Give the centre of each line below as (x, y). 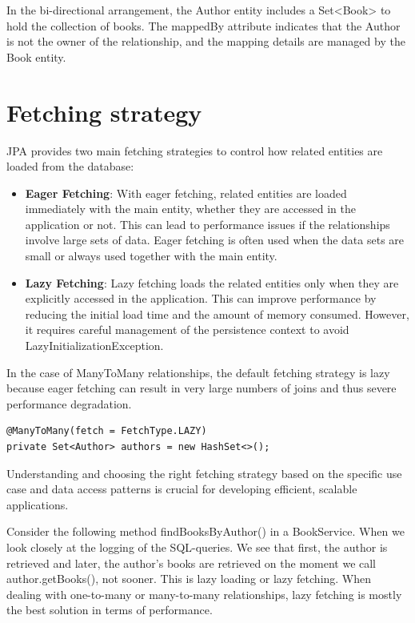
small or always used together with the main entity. (151, 256)
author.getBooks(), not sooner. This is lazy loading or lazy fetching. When (189, 579)
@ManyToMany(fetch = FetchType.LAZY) (107, 431)
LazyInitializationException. (94, 346)
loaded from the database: (70, 166)
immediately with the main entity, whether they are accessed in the (190, 209)
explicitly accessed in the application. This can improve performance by (201, 298)
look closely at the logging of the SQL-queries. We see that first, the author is (197, 547)
